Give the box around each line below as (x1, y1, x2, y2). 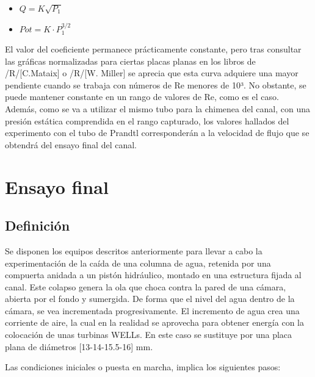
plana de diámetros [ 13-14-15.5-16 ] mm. (5, 340, 153, 353)
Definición (5, 216, 70, 235)
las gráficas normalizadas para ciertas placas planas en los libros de (5, 54, 256, 67)
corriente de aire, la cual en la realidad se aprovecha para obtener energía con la (5, 316, 304, 329)
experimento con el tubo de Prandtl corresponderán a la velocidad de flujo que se (5, 126, 310, 139)
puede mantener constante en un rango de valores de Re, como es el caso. (5, 90, 279, 103)
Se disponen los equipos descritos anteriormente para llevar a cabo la (5, 244, 262, 257)
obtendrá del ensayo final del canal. (5, 138, 137, 151)
